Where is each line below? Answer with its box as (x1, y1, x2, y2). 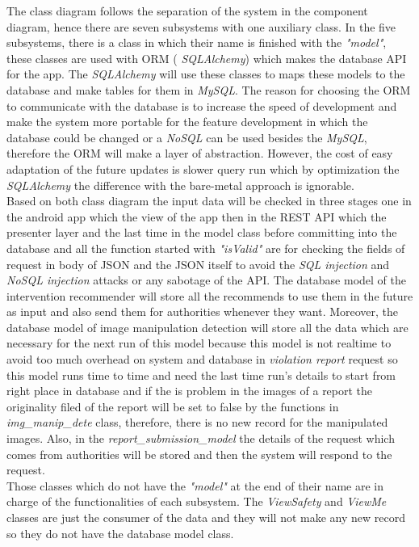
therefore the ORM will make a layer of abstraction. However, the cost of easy (6, 145, 393, 162)
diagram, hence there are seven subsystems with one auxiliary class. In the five (6, 18, 396, 35)
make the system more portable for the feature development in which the (6, 113, 368, 130)
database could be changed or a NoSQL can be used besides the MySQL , (6, 128, 367, 145)
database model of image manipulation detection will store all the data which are (6, 318, 409, 335)
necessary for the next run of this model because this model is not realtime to (6, 335, 392, 351)
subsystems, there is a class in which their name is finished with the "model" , (6, 34, 387, 51)
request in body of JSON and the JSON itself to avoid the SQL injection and (6, 255, 390, 272)
